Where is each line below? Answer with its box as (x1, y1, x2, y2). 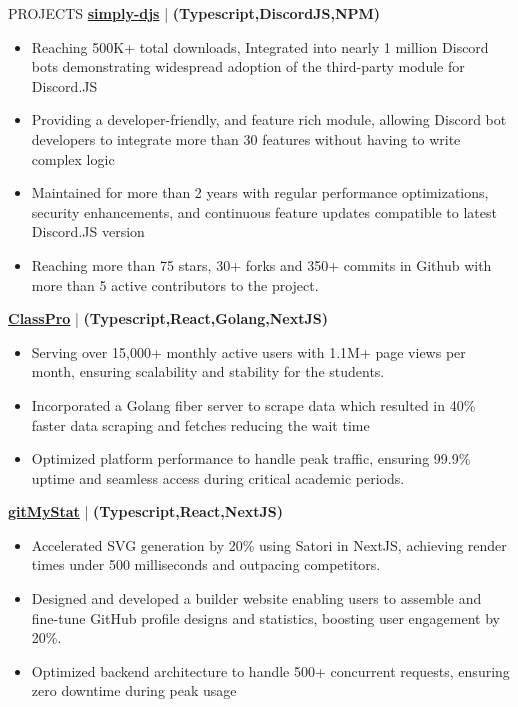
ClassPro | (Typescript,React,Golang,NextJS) (8, 308, 328, 329)
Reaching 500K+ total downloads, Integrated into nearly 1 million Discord (31, 36, 489, 57)
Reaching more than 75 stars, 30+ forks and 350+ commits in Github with (31, 254, 492, 275)
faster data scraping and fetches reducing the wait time (31, 414, 370, 435)
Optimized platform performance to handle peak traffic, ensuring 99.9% (31, 448, 471, 469)
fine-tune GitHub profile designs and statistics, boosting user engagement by (31, 607, 500, 628)
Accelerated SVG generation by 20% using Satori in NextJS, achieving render (31, 534, 507, 555)
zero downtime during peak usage (31, 680, 237, 701)
